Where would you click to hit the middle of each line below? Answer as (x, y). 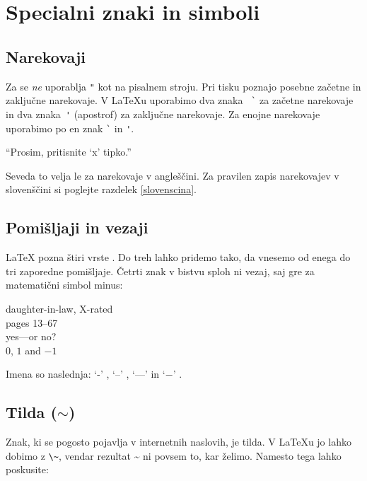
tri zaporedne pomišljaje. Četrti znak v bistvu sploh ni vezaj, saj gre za (160, 271)
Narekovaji (46, 56)
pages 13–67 (32, 322)
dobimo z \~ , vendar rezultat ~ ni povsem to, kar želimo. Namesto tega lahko (174, 455)
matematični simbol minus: (64, 285)
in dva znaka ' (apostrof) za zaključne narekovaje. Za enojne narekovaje (163, 114)
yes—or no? (31, 336)
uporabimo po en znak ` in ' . (70, 128)
